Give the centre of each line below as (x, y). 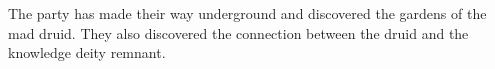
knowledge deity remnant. (87, 52)
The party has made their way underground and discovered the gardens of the (247, 13)
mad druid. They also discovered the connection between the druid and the (238, 32)
